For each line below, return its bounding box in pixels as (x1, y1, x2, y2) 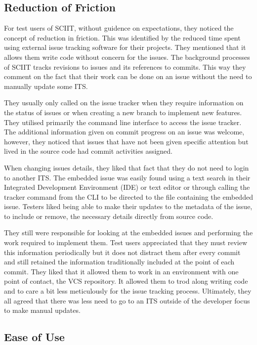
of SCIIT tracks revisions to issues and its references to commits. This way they (4, 61, 246, 72)
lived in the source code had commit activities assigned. (4, 146, 172, 156)
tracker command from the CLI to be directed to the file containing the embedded (4, 191, 253, 202)
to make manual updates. (4, 305, 81, 315)
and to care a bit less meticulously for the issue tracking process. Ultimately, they (4, 286, 252, 296)
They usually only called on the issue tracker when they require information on (4, 97, 244, 108)
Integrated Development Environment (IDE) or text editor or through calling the (4, 182, 250, 192)
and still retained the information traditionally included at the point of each (4, 257, 235, 267)
